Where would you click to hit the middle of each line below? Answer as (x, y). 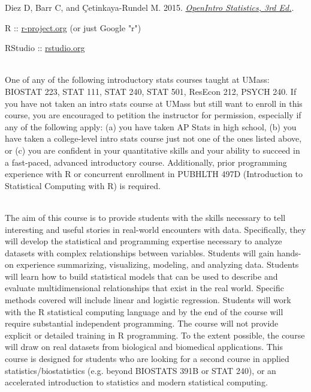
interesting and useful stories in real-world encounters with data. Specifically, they (155, 229)
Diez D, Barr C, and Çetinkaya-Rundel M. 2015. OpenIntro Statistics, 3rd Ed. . (150, 7)
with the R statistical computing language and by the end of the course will (144, 311)
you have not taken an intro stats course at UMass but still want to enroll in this (154, 103)
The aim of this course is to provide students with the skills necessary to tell (145, 217)
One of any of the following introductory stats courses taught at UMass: (137, 80)
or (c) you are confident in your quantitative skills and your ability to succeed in (153, 150)
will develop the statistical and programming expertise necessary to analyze (144, 241)
